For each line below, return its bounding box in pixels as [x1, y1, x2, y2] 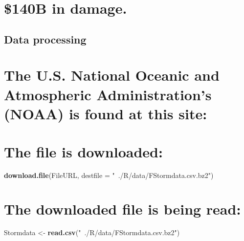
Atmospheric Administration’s [4, 84, 212, 104]
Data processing [4, 31, 87, 46]
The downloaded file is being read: [4, 198, 241, 219]
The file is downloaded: [4, 142, 163, 162]
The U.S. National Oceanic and [4, 65, 220, 85]
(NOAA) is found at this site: [4, 103, 207, 123]
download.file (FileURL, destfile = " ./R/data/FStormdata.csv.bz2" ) [4, 170, 214, 180]
